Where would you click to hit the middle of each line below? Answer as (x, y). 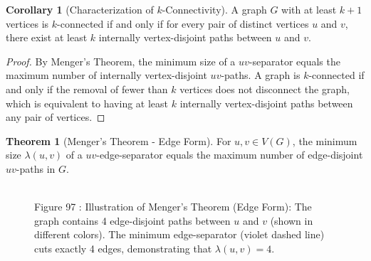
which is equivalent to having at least (87, 103)
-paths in (36, 168)
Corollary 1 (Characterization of (80, 9)
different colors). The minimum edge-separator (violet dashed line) (179, 234)
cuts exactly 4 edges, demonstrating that (123, 248)
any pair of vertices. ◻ (56, 117)
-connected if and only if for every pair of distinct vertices (183, 23)
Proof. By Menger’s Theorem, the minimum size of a (121, 61)
